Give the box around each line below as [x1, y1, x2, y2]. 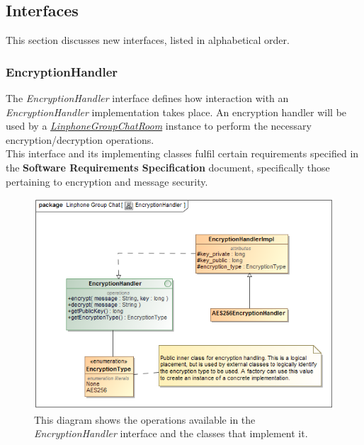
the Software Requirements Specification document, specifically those [6, 159, 330, 174]
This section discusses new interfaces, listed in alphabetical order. [6, 33, 290, 47]
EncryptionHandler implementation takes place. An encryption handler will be [6, 104, 347, 119]
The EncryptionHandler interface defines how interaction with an [6, 91, 289, 106]
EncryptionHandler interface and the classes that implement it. [34, 426, 308, 441]
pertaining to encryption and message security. [6, 174, 208, 188]
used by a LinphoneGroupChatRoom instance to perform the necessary [6, 118, 312, 133]
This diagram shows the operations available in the [34, 412, 256, 427]
